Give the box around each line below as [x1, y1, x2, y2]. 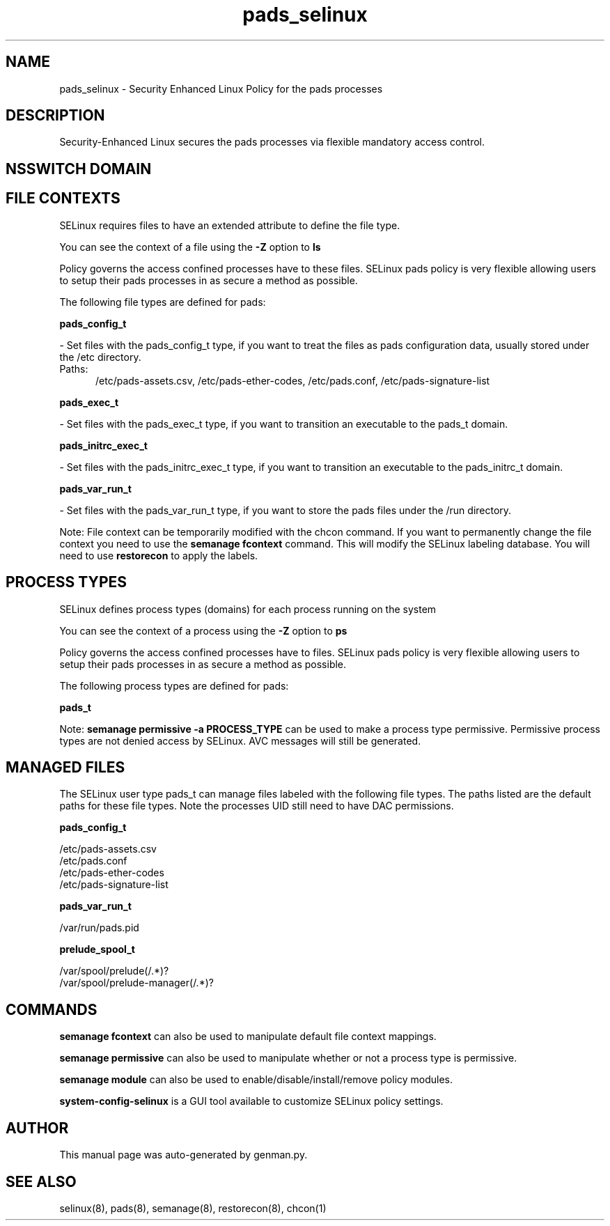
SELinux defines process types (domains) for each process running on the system [59, 603, 437, 615]
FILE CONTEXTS [6, 189, 120, 208]
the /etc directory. [59, 350, 141, 363]
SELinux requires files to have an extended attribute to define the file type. [59, 219, 400, 231]
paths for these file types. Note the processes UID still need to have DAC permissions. [59, 800, 454, 812]
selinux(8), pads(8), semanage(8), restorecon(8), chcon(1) [59, 1202, 327, 1214]
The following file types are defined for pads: [59, 295, 266, 308]
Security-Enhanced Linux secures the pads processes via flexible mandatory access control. [59, 136, 485, 148]
